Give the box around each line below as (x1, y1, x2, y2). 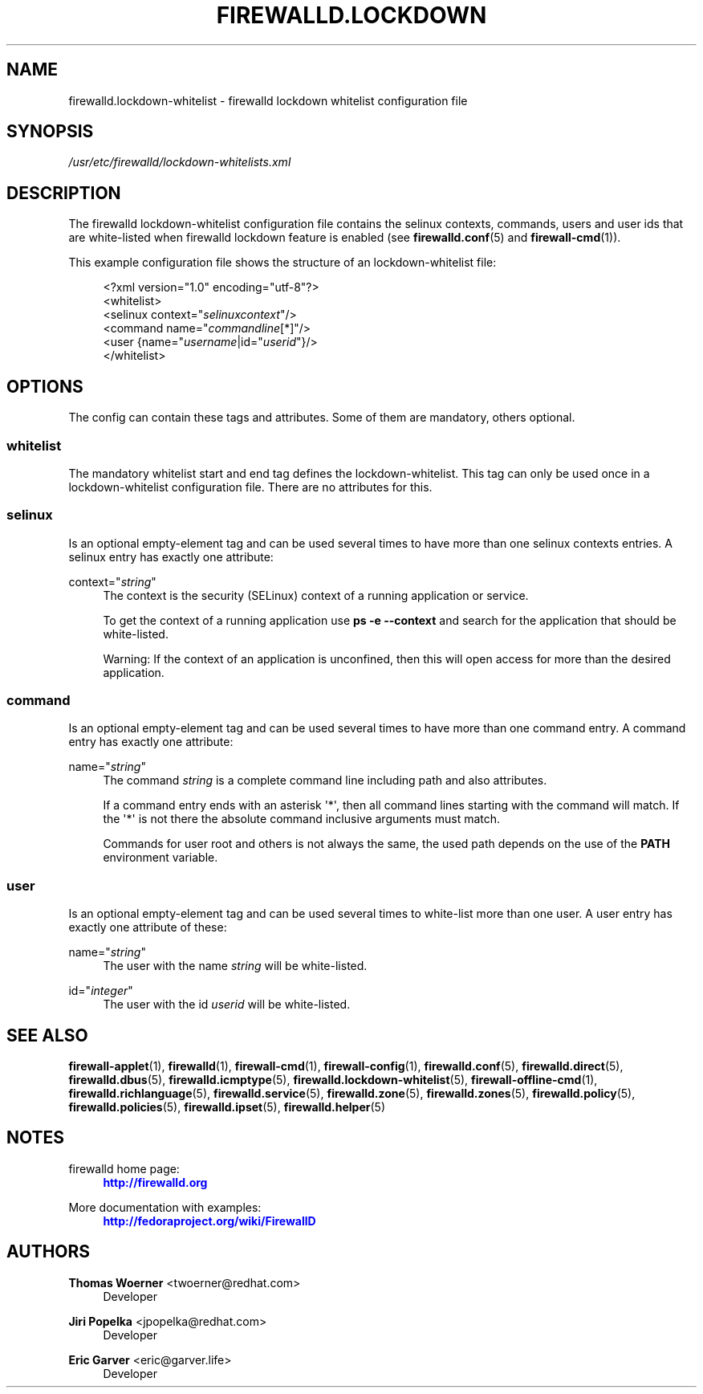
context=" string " (68, 574, 156, 589)
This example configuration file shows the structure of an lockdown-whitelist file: (68, 255, 497, 270)
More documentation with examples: (68, 1200, 262, 1214)
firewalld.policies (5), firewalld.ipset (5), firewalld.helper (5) (68, 1099, 386, 1114)
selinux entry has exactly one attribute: (68, 549, 274, 564)
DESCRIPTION (6, 182, 121, 203)
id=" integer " (68, 984, 133, 998)
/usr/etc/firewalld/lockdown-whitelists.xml (68, 155, 291, 169)
